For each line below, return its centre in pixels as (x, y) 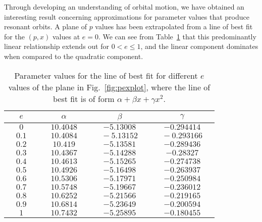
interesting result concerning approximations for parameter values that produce (127, 16)
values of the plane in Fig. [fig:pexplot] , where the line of (109, 87)
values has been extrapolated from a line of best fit (174, 26)
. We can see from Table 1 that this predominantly (177, 36)
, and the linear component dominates (199, 46)
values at (66, 36)
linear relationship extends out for (57, 46)
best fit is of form (84, 98)
